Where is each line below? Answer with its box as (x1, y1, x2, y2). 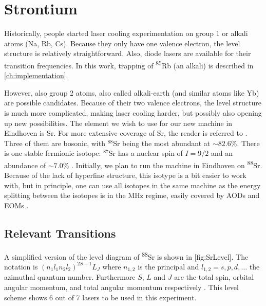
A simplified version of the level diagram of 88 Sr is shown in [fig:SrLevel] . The (4, 249, 249, 262)
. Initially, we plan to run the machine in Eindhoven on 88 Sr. (71, 158, 262, 170)
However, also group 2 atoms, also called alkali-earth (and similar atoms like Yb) (4, 87, 259, 98)
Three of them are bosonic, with (4, 137, 105, 148)
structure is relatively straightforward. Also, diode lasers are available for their (4, 48, 251, 59)
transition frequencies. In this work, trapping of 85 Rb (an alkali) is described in (4, 58, 254, 70)
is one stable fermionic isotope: (4, 148, 101, 158)
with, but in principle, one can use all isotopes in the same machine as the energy (4, 179, 261, 190)
